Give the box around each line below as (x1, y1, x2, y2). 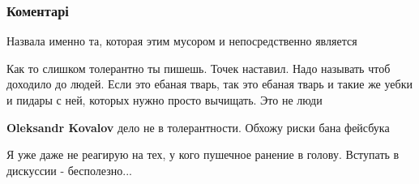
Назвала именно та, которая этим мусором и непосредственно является (6, 32, 357, 49)
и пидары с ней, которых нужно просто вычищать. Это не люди (6, 92, 323, 108)
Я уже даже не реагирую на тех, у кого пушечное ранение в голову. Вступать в (6, 146, 400, 163)
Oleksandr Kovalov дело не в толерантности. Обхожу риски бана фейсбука (6, 118, 390, 135)
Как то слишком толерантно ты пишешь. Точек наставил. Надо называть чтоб (6, 59, 391, 76)
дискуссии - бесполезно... (6, 161, 132, 178)
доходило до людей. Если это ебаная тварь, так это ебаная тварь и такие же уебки (6, 75, 413, 92)
